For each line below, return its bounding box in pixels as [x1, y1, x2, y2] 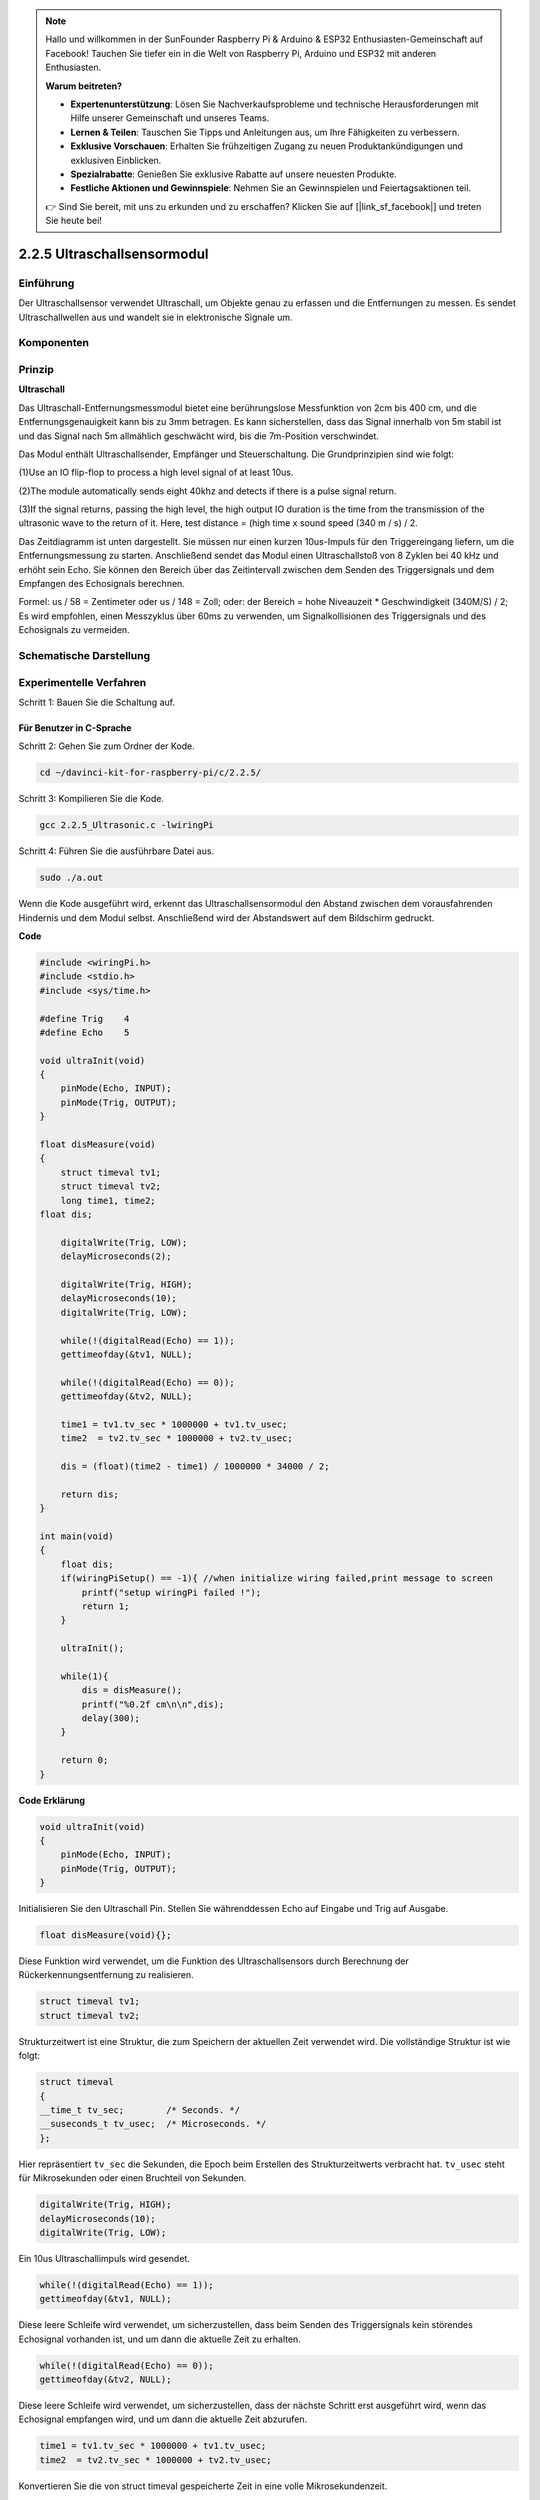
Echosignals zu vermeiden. [18, 624, 130, 636]
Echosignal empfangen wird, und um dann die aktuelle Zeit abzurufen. [18, 2413, 308, 2425]
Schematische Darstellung [18, 648, 150, 662]
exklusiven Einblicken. [70, 154, 162, 166]
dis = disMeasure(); [81, 1685, 183, 1696]
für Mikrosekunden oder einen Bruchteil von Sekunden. [18, 2172, 247, 2184]
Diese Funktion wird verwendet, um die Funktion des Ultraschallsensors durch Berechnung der [18, 1955, 409, 1967]
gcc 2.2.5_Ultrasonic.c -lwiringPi [39, 820, 214, 831]
